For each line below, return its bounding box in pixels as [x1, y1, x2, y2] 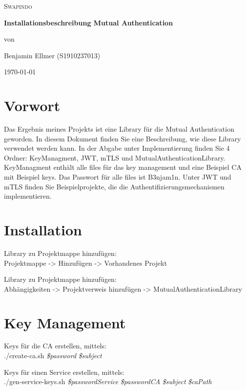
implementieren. [4, 191, 52, 201]
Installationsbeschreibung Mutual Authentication [4, 17, 173, 27]
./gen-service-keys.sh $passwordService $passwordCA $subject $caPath [4, 376, 212, 387]
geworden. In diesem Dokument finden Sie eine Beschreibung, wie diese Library [4, 133, 241, 143]
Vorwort [4, 95, 61, 115]
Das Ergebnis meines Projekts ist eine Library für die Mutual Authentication [4, 124, 234, 134]
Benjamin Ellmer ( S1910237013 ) [4, 50, 101, 60]
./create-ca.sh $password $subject [4, 350, 102, 361]
